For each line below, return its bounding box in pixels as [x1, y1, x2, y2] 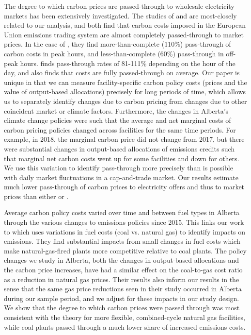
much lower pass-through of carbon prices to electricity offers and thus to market [4, 182, 245, 192]
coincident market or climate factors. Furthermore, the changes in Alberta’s [4, 105, 229, 116]
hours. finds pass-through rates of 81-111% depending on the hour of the [20, 58, 235, 68]
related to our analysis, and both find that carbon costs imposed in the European [4, 20, 246, 30]
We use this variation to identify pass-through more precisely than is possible [4, 163, 233, 173]
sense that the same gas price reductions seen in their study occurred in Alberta [4, 284, 242, 294]
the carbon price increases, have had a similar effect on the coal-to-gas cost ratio [4, 265, 243, 275]
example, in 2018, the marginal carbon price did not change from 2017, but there [4, 134, 245, 144]
